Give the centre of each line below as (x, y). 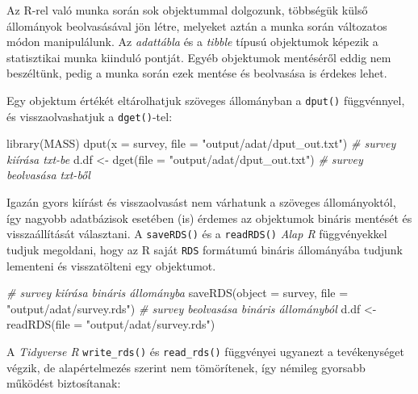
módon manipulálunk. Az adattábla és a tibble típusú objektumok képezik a (192, 42)
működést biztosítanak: (64, 383)
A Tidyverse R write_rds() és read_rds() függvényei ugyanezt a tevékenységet (205, 351)
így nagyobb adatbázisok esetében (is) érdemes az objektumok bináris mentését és (209, 218)
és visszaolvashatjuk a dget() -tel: (90, 116)
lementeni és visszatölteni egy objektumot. (111, 265)
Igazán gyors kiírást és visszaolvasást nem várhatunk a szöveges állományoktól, (201, 202)
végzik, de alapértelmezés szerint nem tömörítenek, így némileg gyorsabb (186, 367)
